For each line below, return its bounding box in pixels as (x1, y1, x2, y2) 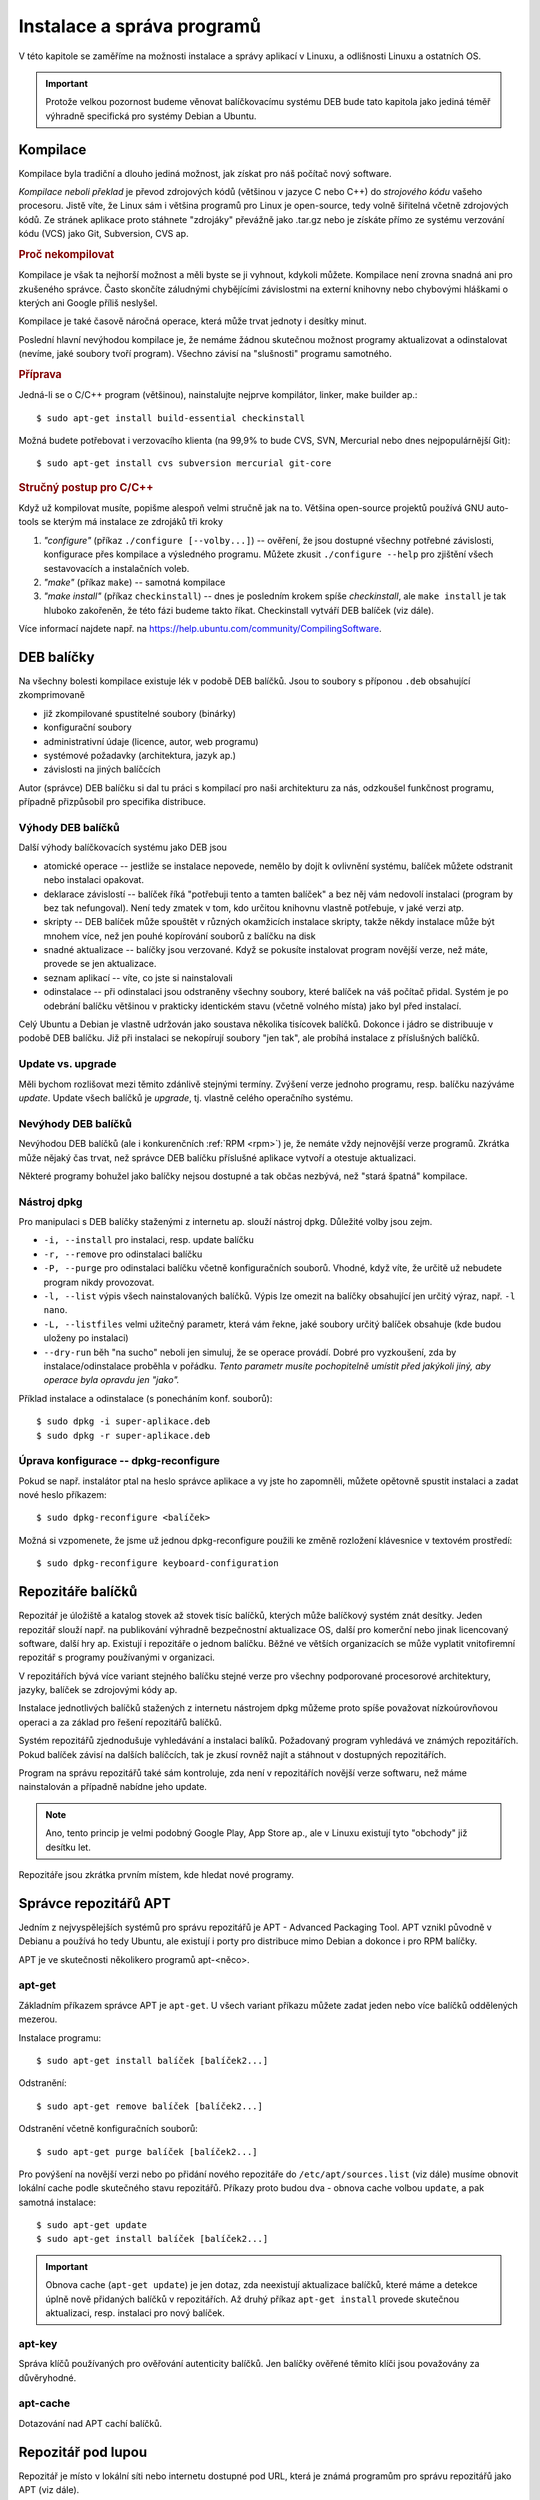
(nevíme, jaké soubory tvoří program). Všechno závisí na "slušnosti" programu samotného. (18, 348, 392, 360)
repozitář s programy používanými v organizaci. (18, 1651, 215, 1664)
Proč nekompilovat (18, 247, 115, 261)
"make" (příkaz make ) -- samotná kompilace (43, 576, 226, 589)
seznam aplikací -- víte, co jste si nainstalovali (43, 971, 234, 984)
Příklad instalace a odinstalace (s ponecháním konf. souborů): (18, 1392, 273, 1404)
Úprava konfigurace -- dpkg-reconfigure (18, 1454, 220, 1468)
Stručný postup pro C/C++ (18, 480, 154, 494)
